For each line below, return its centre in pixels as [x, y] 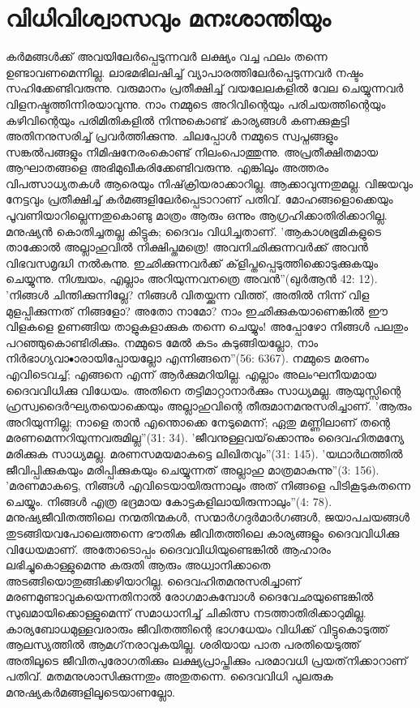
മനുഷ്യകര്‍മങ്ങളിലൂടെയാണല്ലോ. [90, 691]
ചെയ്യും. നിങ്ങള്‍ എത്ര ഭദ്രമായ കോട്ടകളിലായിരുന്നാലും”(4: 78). [169, 501]
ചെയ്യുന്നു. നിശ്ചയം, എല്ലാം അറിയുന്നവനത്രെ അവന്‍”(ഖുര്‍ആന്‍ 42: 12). [192, 279]
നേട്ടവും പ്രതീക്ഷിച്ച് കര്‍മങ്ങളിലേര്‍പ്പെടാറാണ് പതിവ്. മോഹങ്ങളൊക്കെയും [199, 199]
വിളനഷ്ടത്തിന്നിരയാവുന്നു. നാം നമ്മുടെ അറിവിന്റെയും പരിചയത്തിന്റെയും [196, 103]
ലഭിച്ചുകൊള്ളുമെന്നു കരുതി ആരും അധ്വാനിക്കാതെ [138, 565]
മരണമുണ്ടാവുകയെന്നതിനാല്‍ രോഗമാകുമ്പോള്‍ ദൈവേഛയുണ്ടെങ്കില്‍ [190, 596]
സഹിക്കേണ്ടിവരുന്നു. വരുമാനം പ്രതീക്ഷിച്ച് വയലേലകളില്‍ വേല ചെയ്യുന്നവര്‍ [205, 88]
